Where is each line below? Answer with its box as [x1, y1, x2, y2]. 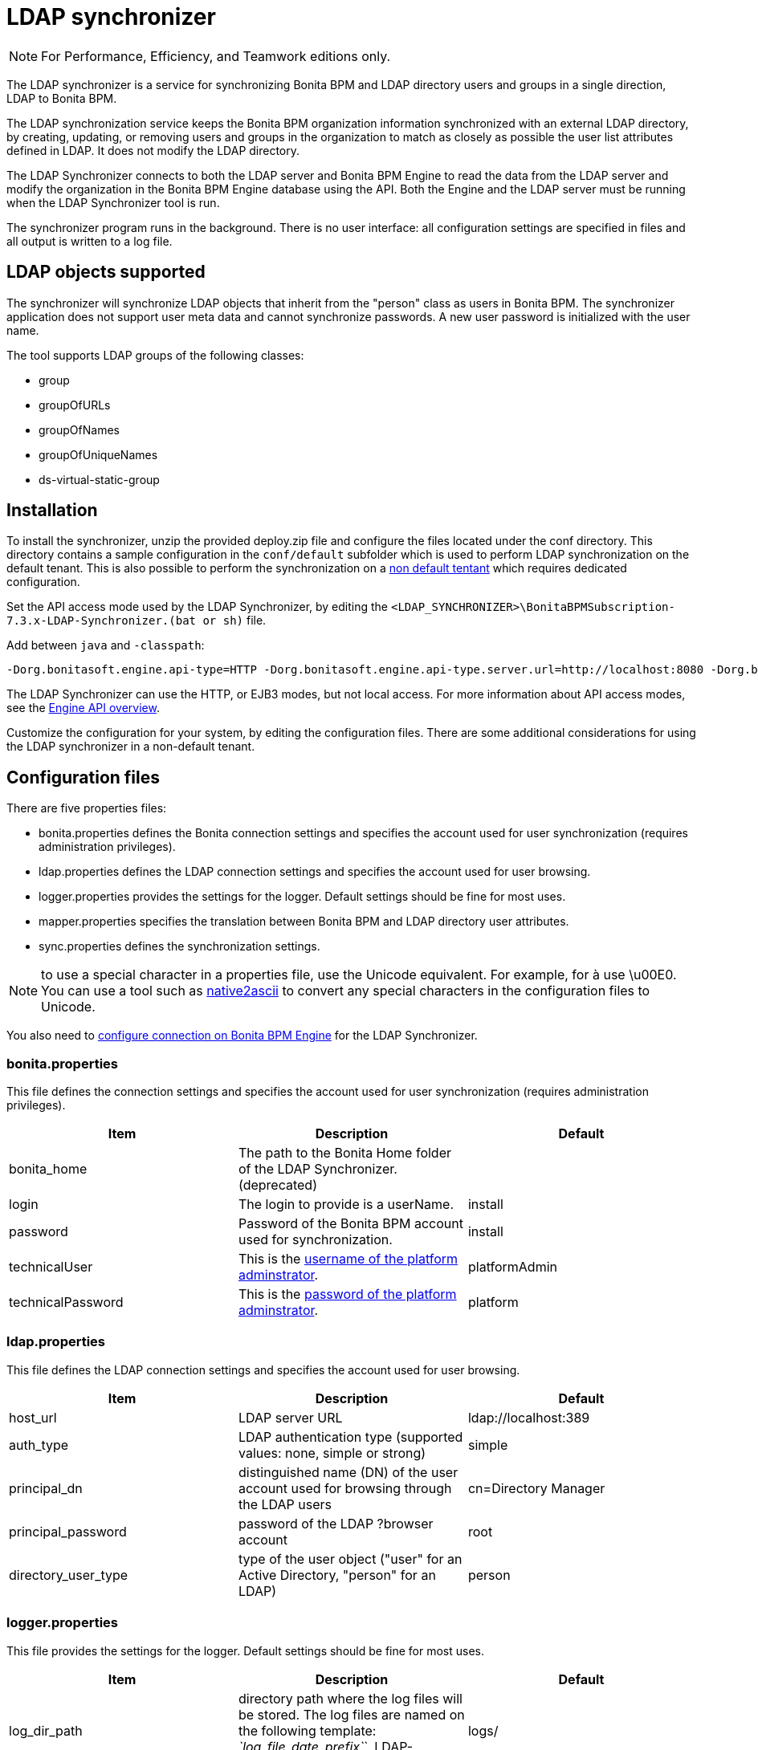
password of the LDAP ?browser [238, 1515, 434, 1532]
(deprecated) [238, 1177, 317, 1194]
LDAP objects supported [6, 262, 206, 283]
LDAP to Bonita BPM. [6, 91, 117, 105]
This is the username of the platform [238, 1251, 458, 1268]
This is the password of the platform [238, 1286, 457, 1303]
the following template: [238, 1722, 377, 1739]
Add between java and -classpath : [6, 638, 205, 653]
